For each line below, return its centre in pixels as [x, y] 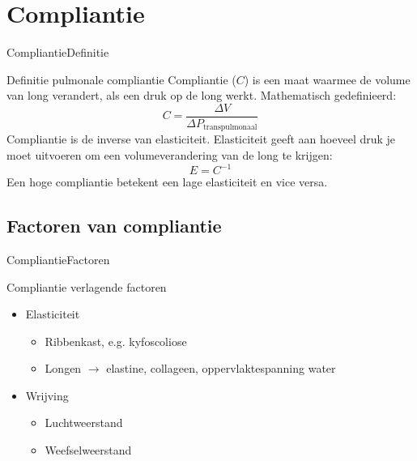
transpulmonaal [230, 128]
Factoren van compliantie [114, 226]
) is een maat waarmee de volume [327, 79]
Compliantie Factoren [58, 259]
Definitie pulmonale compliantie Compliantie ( [121, 79]
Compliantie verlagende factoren [87, 286]
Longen [63, 368]
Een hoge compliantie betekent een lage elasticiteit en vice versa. [167, 182]
